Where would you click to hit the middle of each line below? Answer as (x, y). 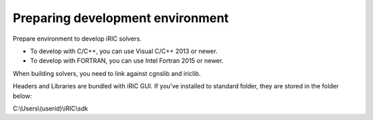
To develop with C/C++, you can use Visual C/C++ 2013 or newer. (124, 51)
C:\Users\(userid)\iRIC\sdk (50, 108)
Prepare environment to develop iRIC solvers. (77, 39)
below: (22, 96)
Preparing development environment (121, 18)
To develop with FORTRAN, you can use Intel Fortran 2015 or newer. (127, 61)
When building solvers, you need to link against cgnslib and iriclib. (107, 73)
